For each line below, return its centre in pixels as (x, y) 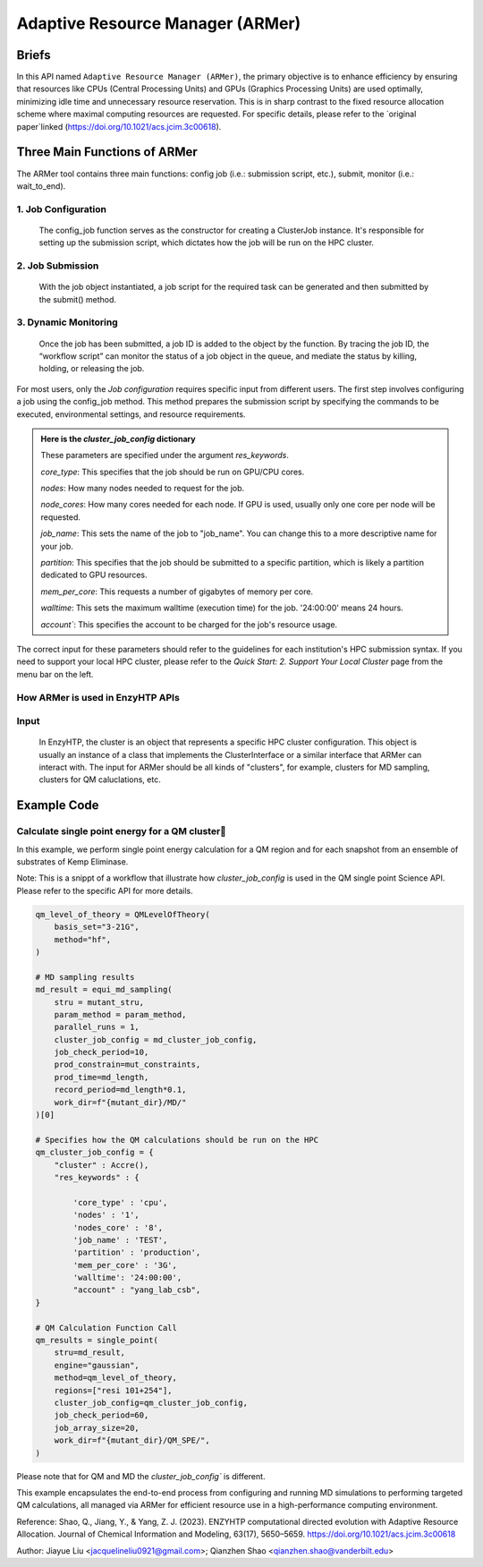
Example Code (58, 805)
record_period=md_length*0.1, (120, 1090)
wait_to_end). (41, 186)
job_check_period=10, (102, 1052)
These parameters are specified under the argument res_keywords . (165, 456)
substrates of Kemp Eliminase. (72, 862)
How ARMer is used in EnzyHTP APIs (98, 697)
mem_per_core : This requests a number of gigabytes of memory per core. (177, 592)
